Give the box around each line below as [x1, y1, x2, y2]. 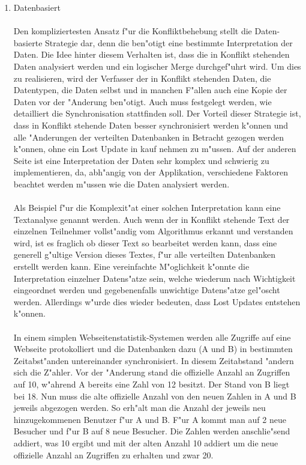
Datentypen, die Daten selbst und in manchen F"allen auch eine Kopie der [13, 84, 287, 96]
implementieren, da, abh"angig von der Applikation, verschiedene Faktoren [13, 166, 289, 178]
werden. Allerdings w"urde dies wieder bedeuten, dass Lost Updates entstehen [13, 295, 301, 308]
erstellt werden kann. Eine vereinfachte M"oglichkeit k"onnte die [13, 260, 250, 273]
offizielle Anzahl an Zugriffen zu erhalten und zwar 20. [13, 448, 214, 461]
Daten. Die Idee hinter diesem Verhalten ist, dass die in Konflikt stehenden [13, 48, 290, 61]
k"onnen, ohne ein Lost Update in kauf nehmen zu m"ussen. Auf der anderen [13, 142, 296, 155]
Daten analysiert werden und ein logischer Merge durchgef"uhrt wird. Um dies [13, 59, 301, 72]
